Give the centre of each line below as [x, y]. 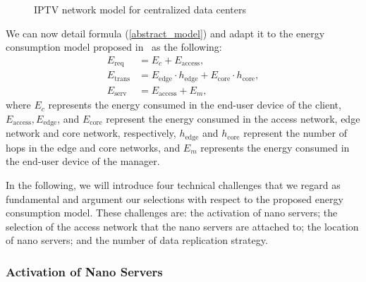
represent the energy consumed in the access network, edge [233, 118]
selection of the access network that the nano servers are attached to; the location [182, 226]
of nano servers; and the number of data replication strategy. [137, 240]
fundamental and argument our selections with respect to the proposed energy [175, 198]
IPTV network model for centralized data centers [140, 9]
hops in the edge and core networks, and [93, 147]
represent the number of [295, 133]
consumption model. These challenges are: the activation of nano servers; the [172, 213]
